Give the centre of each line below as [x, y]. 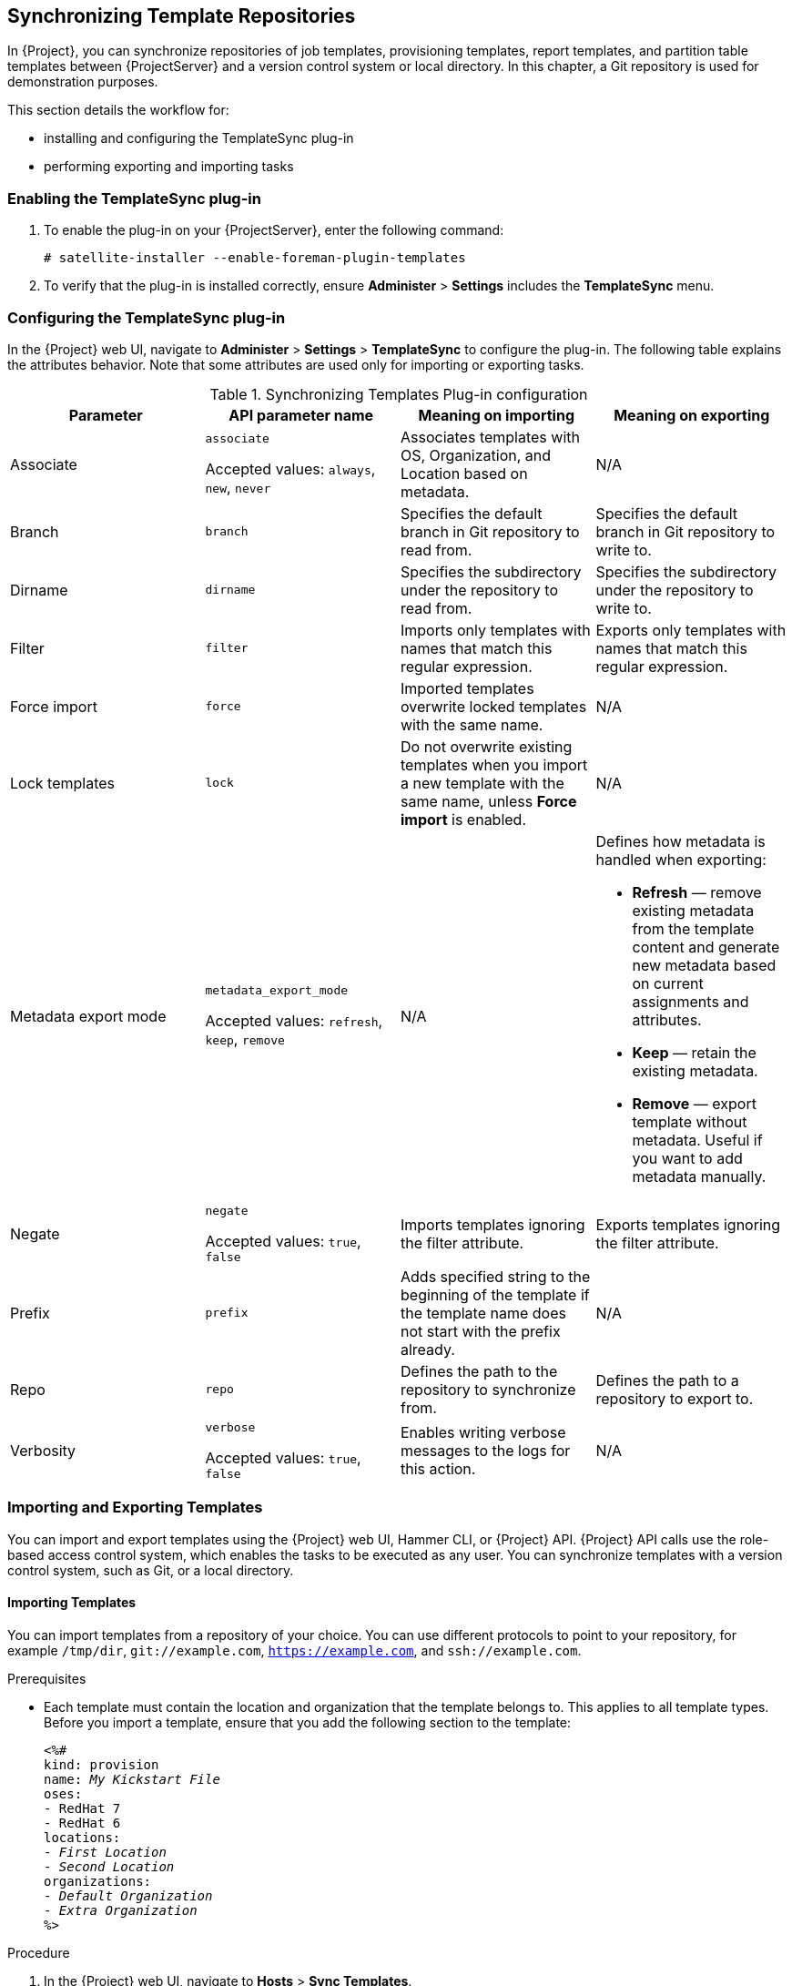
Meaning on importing [497, 415]
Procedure [39, 1952]
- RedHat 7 [82, 1808]
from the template [693, 928]
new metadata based [704, 965]
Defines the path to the [479, 1371]
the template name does [483, 1313]
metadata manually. [699, 1176]
